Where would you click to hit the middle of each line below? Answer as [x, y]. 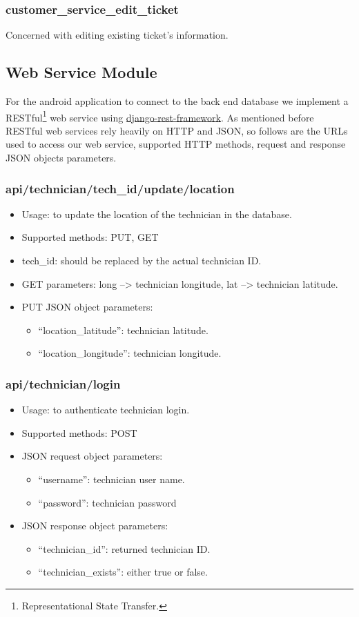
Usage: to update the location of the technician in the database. [157, 214]
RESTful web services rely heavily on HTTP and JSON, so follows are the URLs [177, 130]
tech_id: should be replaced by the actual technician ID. [142, 261]
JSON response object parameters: [95, 526]
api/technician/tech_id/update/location [120, 188]
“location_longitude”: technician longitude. [130, 353]
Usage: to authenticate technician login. [106, 410]
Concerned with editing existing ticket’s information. [117, 35]
